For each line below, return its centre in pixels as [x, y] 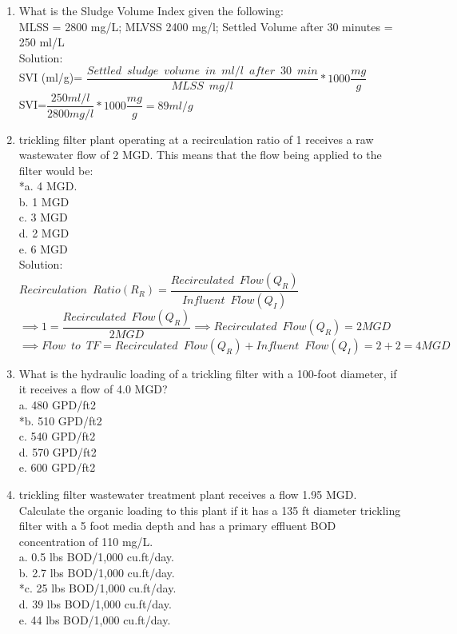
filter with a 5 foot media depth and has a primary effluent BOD [177, 526]
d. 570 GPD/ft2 [58, 451]
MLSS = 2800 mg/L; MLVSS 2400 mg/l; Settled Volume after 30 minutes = [206, 26]
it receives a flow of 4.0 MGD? [93, 389]
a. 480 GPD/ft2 [57, 404]
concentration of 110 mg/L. [86, 541]
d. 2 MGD [44, 233]
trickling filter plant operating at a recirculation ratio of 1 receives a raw [196, 139]
